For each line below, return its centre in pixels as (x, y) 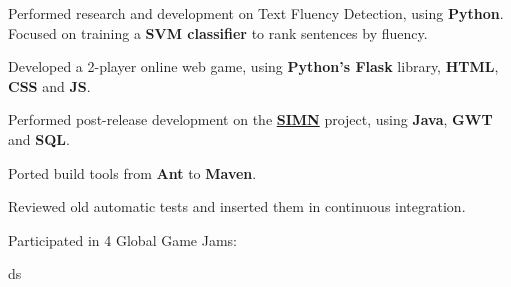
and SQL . (39, 138)
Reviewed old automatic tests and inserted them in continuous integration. (237, 206)
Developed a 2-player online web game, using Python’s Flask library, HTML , (253, 66)
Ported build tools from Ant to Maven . (132, 172)
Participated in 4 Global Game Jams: (122, 239)
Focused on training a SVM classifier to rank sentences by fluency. (218, 32)
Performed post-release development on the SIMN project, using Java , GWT (250, 119)
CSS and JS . (49, 85)
